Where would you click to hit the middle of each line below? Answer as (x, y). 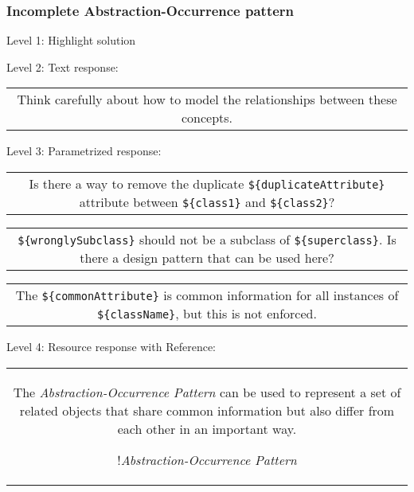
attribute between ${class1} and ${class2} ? (207, 202)
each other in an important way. (207, 428)
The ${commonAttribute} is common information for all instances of (207, 295)
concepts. (207, 118)
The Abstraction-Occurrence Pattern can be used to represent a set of (207, 392)
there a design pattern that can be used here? (207, 258)
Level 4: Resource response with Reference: (111, 346)
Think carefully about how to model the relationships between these (207, 100)
